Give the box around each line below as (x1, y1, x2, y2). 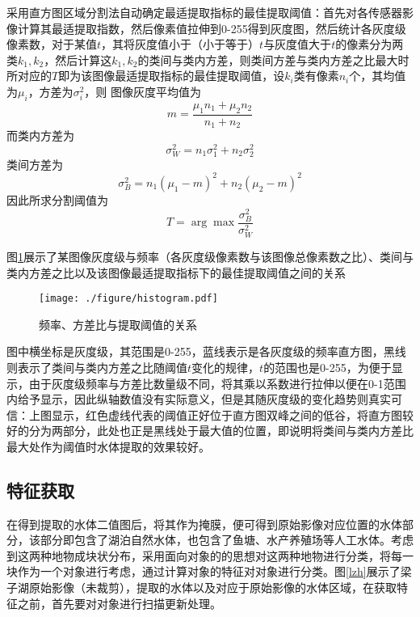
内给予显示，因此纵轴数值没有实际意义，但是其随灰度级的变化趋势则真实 (6, 391, 391, 408)
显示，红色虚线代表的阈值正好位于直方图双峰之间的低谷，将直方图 (51, 406, 402, 423)
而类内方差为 (6, 127, 74, 144)
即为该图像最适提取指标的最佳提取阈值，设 (58, 67, 285, 84)
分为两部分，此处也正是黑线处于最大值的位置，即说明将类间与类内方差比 (28, 422, 414, 439)
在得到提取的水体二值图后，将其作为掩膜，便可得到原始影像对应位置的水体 (6, 515, 402, 532)
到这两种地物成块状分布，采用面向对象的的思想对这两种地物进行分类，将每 (6, 547, 402, 564)
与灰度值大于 (263, 36, 332, 53)
